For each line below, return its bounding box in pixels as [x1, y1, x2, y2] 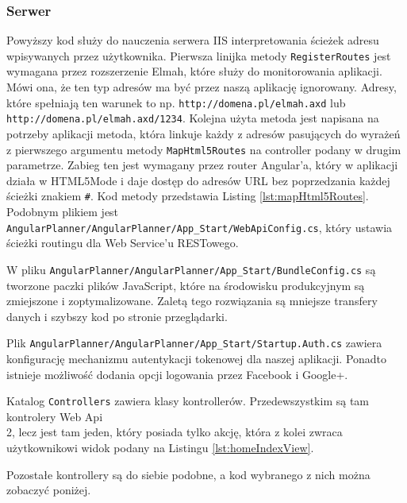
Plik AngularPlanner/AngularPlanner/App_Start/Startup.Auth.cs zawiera [6, 335, 382, 351]
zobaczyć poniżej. [6, 482, 91, 498]
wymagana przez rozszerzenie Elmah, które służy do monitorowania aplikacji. [6, 63, 382, 79]
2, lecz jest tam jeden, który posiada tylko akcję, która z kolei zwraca [6, 424, 343, 440]
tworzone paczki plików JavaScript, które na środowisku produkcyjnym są [6, 277, 365, 293]
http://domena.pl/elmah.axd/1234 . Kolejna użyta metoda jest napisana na [6, 110, 379, 126]
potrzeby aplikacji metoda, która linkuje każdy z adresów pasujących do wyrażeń [6, 125, 401, 141]
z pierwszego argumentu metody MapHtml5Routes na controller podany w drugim [6, 141, 401, 157]
